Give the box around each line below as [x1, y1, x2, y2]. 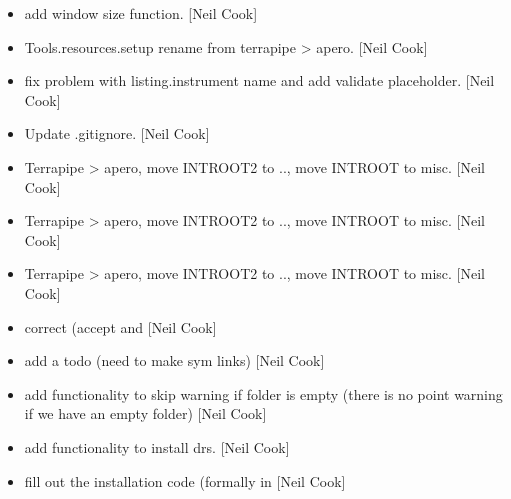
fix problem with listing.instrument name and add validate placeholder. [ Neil [24, 70, 495, 91]
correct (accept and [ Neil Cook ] [24, 316, 217, 337]
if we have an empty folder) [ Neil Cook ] [24, 403, 267, 424]
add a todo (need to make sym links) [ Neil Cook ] [24, 350, 325, 371]
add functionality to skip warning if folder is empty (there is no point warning [24, 383, 503, 404]
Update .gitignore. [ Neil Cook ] [24, 123, 210, 144]
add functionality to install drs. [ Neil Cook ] [24, 436, 290, 457]
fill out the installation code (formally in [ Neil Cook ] [24, 470, 346, 491]
